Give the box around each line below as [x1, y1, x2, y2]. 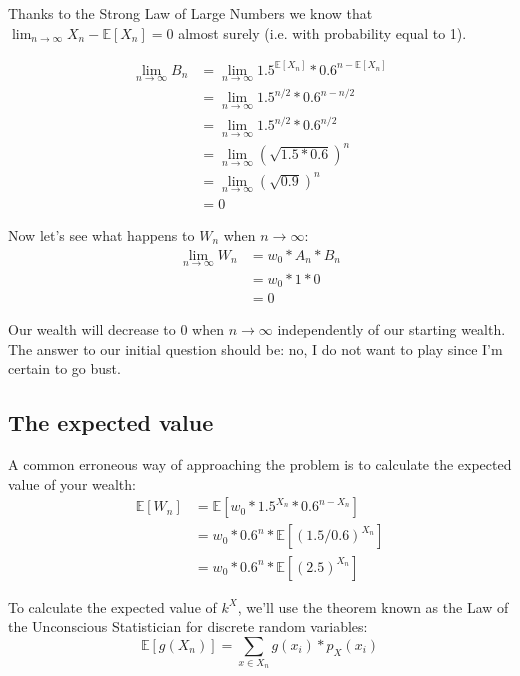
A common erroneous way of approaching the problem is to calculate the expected [8, 454, 512, 475]
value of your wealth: [8, 473, 136, 494]
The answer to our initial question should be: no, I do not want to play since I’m [8, 338, 503, 359]
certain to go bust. [8, 358, 121, 379]
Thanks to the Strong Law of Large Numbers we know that [8, 3, 373, 23]
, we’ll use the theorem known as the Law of [237, 596, 509, 617]
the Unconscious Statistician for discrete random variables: [8, 616, 368, 637]
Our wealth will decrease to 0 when [8, 319, 224, 340]
